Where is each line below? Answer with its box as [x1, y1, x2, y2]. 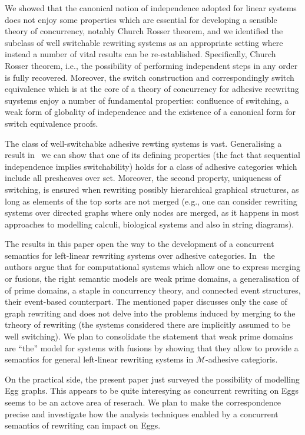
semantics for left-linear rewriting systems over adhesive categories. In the [5, 249, 275, 261]
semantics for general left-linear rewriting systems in [5, 353, 194, 365]
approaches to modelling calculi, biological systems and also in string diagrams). [5, 218, 294, 230]
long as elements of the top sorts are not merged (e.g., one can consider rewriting [5, 195, 297, 207]
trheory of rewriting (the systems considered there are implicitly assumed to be [5, 318, 290, 331]
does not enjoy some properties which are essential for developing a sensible [5, 13, 277, 25]
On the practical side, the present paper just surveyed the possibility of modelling [5, 373, 300, 385]
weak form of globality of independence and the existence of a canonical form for [5, 106, 296, 118]
